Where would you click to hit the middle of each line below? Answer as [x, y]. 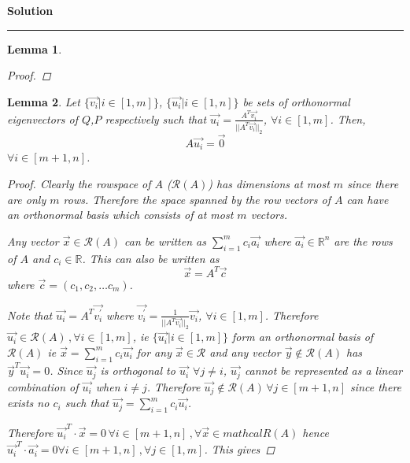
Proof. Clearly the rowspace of [79, 183]
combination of [43, 386]
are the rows [363, 241]
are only [27, 199]
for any [154, 352]
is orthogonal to [138, 370]
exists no [28, 403]
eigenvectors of [42, 119]
